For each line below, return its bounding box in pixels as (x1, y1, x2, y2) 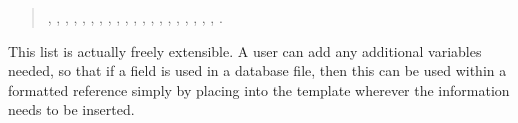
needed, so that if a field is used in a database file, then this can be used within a (8, 60, 507, 81)
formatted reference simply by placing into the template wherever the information (8, 79, 510, 100)
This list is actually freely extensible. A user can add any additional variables (8, 40, 482, 61)
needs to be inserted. (8, 99, 135, 120)
